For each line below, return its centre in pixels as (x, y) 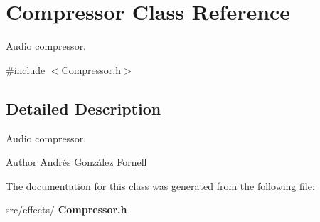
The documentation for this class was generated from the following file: (160, 185)
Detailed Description (84, 108)
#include (26, 69)
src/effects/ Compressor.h (66, 210)
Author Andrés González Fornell (76, 162)
